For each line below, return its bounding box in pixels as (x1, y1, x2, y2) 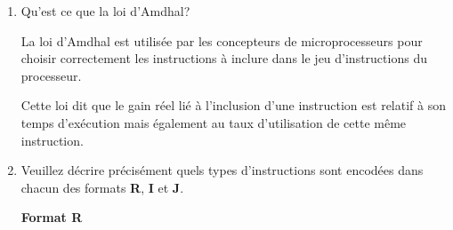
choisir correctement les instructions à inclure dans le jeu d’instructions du (20, 49, 427, 67)
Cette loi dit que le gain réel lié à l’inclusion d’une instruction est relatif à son (20, 96, 446, 115)
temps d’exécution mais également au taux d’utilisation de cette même (20, 113, 407, 131)
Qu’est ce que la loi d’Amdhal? (20, 2, 190, 20)
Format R (20, 208, 83, 226)
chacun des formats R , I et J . (20, 178, 184, 196)
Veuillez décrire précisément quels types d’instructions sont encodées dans (20, 161, 424, 179)
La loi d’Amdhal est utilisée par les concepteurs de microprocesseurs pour (20, 31, 423, 50)
